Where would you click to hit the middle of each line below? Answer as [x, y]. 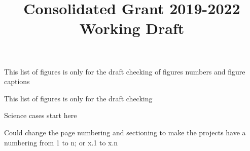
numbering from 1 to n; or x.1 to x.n [61, 142]
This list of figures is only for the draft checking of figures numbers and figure [125, 71]
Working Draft [132, 28]
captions [17, 81]
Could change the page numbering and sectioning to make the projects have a [125, 132]
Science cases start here [41, 115]
